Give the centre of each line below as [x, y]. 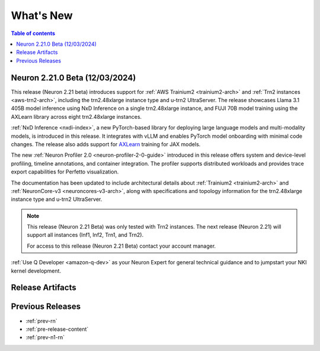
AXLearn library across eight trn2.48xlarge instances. [76, 116]
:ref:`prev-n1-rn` [45, 337]
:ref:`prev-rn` [41, 321]
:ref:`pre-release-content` [57, 329]
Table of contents [33, 33]
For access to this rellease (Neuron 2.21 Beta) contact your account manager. [121, 246]
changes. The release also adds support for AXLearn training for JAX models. [106, 144]
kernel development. [36, 271]
